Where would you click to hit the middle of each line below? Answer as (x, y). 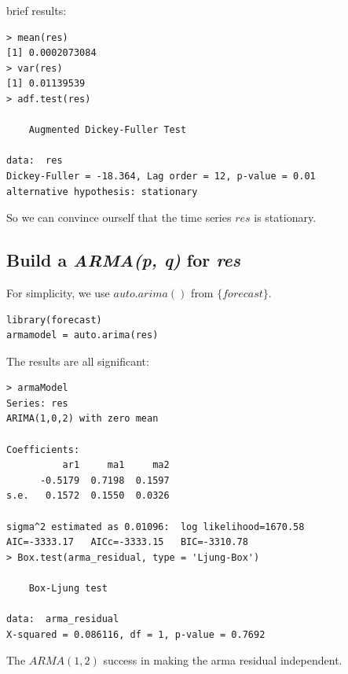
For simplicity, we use (58, 292)
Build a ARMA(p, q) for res (124, 260)
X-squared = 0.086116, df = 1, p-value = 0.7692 (136, 634)
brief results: (37, 10)
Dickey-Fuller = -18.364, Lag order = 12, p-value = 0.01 (161, 176)
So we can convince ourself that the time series (119, 217)
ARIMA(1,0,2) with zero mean (82, 419)
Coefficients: (43, 449)
